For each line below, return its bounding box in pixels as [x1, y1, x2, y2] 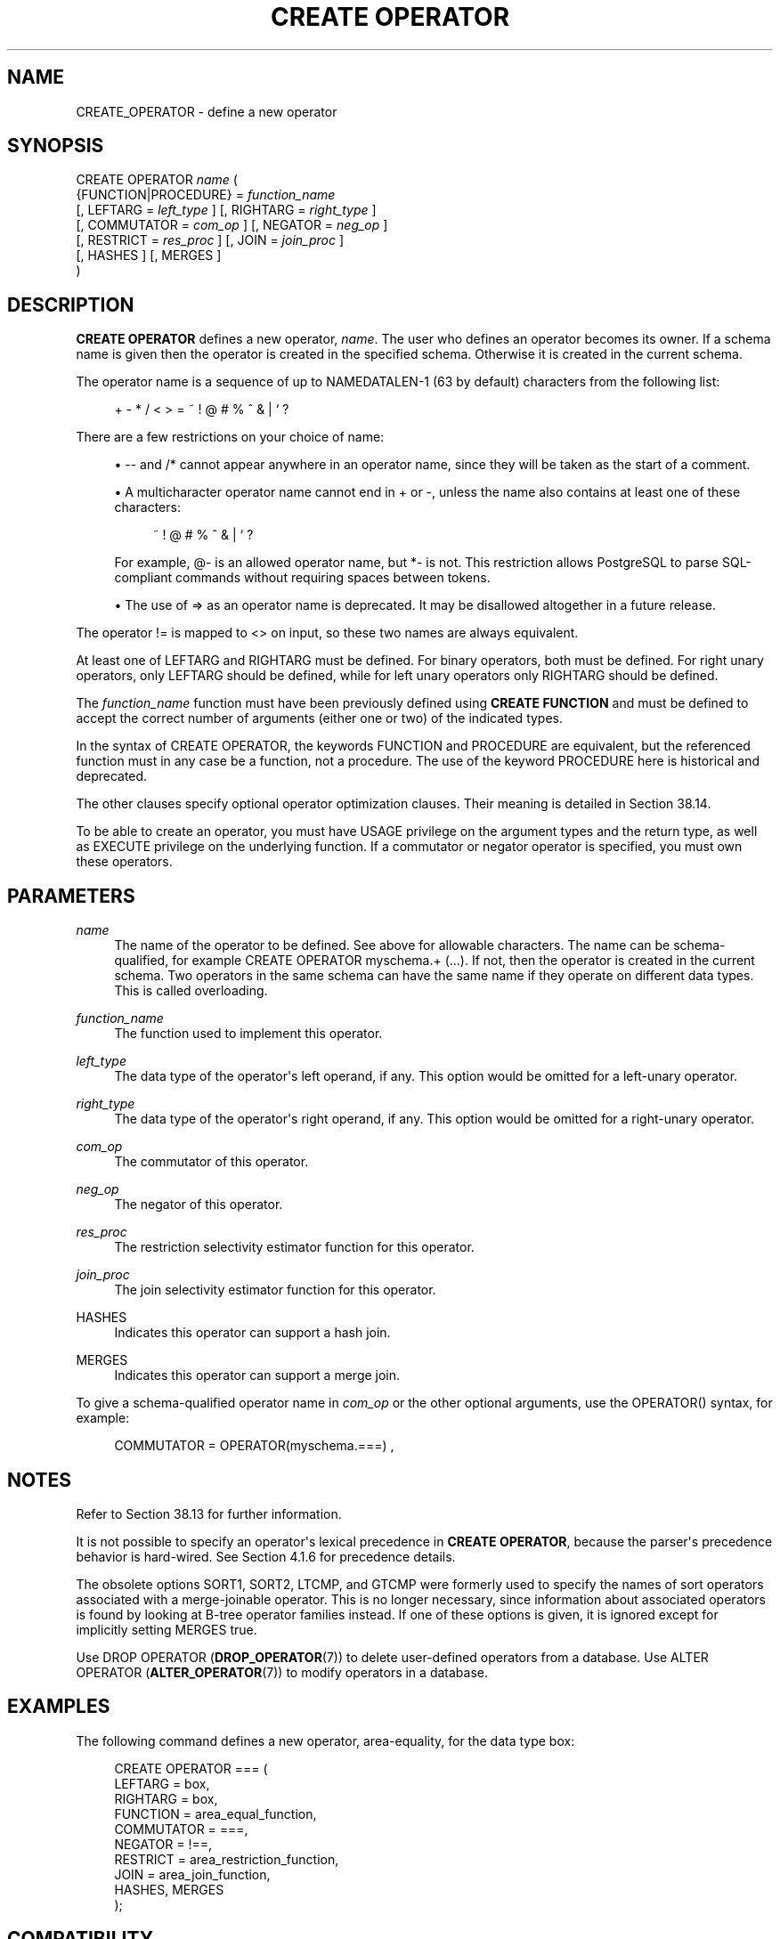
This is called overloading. [114, 983, 268, 999]
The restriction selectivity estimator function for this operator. [114, 1239, 475, 1255]
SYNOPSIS [7, 134, 104, 158]
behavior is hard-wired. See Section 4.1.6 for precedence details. [76, 1548, 456, 1564]
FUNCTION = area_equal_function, [114, 1805, 317, 1821]
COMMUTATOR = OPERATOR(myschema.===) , [114, 1438, 394, 1454]
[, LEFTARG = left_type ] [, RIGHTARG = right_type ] [76, 202, 377, 218]
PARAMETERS [7, 884, 135, 907]
